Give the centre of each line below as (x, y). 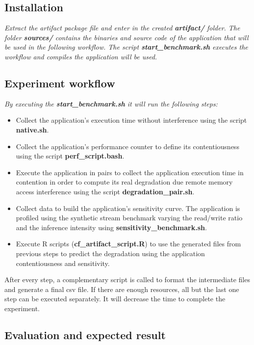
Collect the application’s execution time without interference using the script (131, 120)
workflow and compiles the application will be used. (81, 56)
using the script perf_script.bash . (70, 156)
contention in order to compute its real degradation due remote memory (124, 182)
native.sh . (32, 129)
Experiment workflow (60, 83)
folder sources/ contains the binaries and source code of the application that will (127, 37)
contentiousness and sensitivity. (63, 263)
